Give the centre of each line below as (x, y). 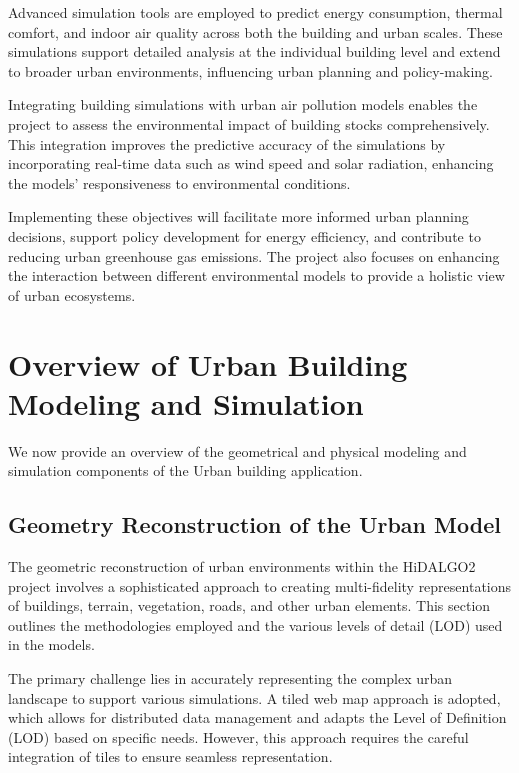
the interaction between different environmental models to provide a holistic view (256, 275)
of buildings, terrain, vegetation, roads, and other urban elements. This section (249, 605)
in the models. (51, 644)
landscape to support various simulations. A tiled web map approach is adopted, (254, 697)
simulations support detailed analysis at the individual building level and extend (254, 51)
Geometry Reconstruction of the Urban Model (254, 524)
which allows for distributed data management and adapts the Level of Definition (257, 717)
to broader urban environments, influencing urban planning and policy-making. (250, 70)
